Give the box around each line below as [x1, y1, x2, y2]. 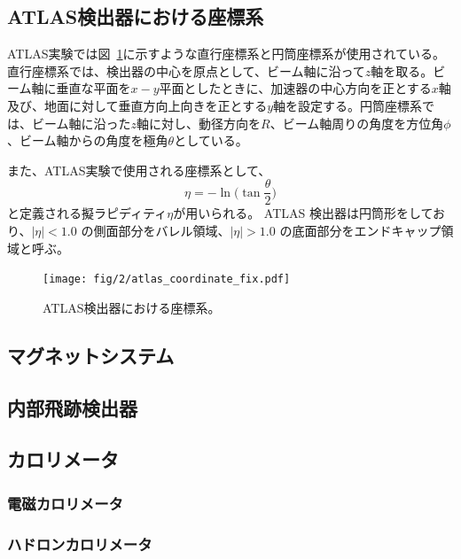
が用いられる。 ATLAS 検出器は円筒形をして [173, 204, 434, 222]
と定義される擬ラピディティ [7, 204, 168, 222]
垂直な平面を [56, 79, 131, 97]
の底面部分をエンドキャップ [279, 221, 441, 240]
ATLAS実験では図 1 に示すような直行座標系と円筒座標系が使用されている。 [7, 44, 446, 63]
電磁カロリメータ [7, 492, 123, 514]
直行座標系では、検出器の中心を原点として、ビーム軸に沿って [7, 61, 365, 80]
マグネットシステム [7, 341, 175, 369]
